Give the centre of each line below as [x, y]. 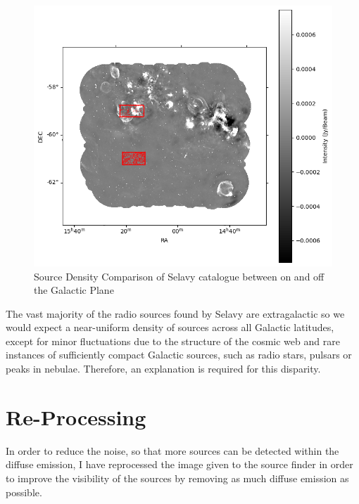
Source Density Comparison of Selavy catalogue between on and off [179, 276]
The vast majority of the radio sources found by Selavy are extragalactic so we [175, 313]
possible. [24, 492]
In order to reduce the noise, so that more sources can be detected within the [172, 450]
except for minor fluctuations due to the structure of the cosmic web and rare [173, 341]
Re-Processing [76, 416]
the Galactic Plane [74, 290]
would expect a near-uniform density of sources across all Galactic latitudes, [170, 327]
